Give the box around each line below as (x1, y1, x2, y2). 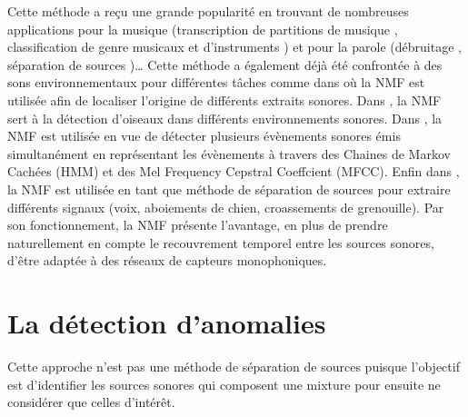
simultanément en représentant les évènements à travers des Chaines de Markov (7, 144, 451, 163)
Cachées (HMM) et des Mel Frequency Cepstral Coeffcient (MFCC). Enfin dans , (7, 162, 460, 181)
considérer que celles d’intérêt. (7, 392, 175, 412)
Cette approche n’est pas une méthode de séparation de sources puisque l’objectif (7, 357, 460, 376)
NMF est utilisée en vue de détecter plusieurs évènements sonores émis (7, 126, 401, 145)
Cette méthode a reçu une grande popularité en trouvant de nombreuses (7, 2, 409, 20)
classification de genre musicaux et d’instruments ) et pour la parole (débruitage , (7, 37, 462, 56)
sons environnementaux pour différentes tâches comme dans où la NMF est (7, 73, 425, 92)
